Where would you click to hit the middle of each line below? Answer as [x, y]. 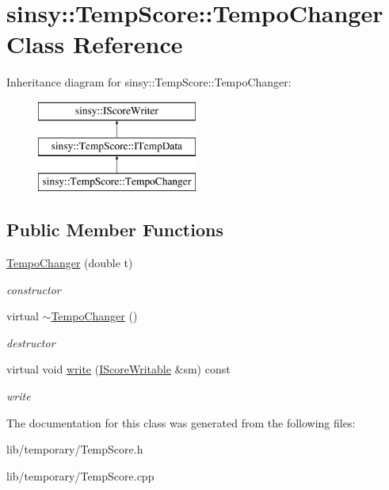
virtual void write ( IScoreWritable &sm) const [118, 369]
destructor [31, 342]
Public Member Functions [115, 230]
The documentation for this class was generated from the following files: [181, 422]
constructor [34, 289]
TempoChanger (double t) [70, 263]
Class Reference [95, 44]
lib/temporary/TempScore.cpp [80, 475]
